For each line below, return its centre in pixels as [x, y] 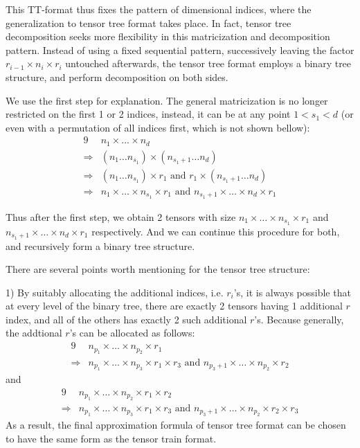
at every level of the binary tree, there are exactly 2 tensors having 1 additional [174, 306]
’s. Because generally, [299, 319]
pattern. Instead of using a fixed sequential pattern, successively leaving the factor [180, 50]
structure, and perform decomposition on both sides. [117, 77]
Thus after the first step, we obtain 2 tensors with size [121, 216]
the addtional [34, 333]
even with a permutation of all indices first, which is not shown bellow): [158, 127]
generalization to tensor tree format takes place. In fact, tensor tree [148, 23]
